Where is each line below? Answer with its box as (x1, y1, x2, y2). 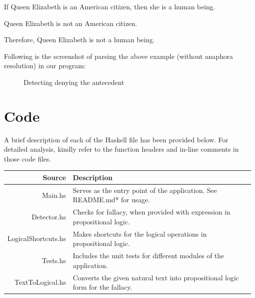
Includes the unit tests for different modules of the (73, 250, 224, 261)
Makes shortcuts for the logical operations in (73, 228, 207, 239)
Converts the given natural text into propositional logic (73, 272, 239, 282)
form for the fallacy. (73, 282, 132, 292)
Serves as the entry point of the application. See (73, 185, 217, 195)
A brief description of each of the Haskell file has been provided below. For (4, 134, 229, 144)
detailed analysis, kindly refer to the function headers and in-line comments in (4, 144, 239, 154)
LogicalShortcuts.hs (7, 233, 66, 244)
